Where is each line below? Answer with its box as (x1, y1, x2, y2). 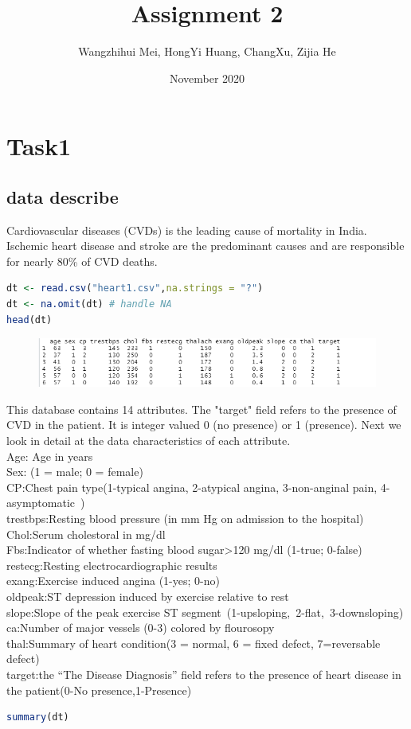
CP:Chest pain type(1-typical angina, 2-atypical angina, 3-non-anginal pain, (6, 478, 378, 495)
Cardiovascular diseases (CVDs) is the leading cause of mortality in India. (6, 221, 367, 238)
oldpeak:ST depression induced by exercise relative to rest (6, 587, 289, 604)
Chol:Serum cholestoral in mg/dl (6, 525, 166, 542)
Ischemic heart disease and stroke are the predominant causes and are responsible (6, 237, 405, 254)
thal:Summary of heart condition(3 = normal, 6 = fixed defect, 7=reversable (6, 634, 381, 651)
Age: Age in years (6, 447, 93, 464)
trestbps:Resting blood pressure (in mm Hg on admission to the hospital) (6, 509, 364, 526)
